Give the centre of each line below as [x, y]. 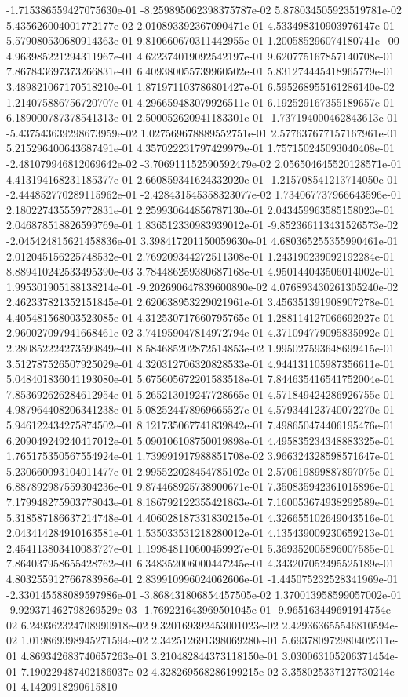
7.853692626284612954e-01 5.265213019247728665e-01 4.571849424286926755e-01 [200, 394]
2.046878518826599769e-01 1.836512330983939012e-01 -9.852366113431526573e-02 [202, 225]
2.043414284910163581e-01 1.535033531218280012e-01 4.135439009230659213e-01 [200, 533]
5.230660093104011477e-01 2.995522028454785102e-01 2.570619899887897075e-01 [200, 471]
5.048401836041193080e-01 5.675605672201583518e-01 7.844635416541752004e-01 [200, 379]
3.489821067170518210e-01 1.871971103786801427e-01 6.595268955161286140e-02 [200, 86]
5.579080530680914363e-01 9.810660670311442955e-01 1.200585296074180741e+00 [203, 40]
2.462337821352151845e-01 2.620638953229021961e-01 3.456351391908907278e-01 [200, 302]
